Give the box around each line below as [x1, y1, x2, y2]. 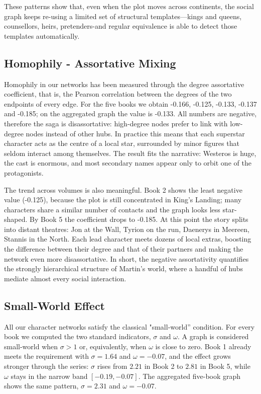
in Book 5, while [200, 361, 250, 371]
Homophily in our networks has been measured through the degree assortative [4, 78, 244, 89]
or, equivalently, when [79, 341, 147, 351]
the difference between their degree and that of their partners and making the [4, 244, 243, 254]
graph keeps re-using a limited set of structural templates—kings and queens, [4, 11, 242, 21]
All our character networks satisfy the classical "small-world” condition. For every [4, 321, 255, 332]
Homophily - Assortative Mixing [4, 55, 176, 70]
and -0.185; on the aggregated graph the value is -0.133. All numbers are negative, [4, 108, 257, 119]
